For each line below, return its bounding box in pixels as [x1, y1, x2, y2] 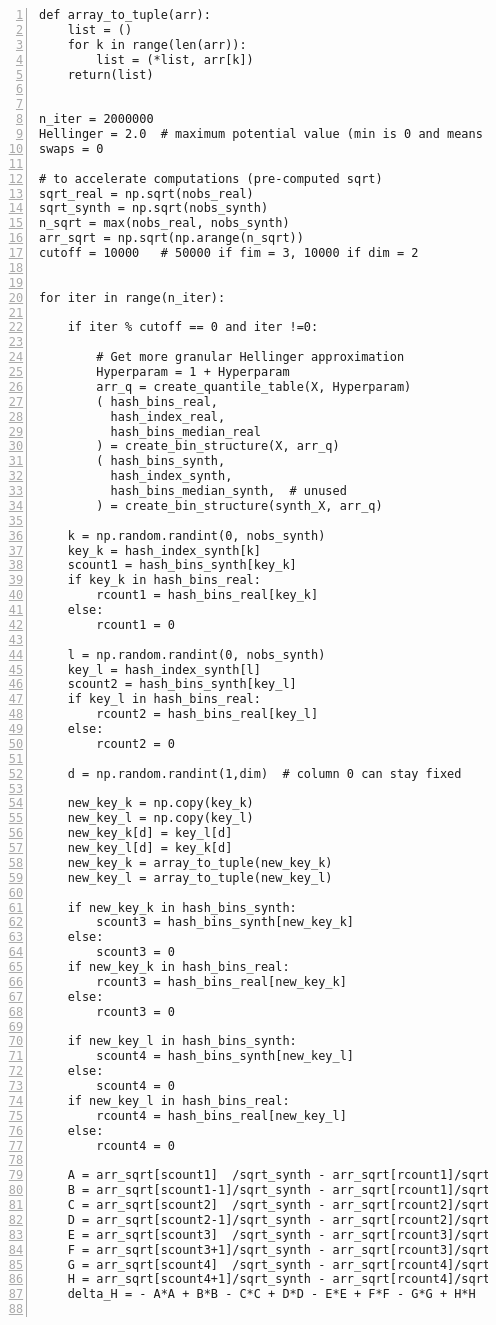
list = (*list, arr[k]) [96, 52, 254, 67]
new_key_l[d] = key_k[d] [67, 841, 233, 855]
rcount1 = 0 [96, 617, 176, 632]
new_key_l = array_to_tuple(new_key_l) [67, 870, 333, 885]
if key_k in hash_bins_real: [67, 573, 261, 588]
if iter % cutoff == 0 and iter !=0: [67, 320, 319, 335]
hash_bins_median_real [110, 424, 261, 439]
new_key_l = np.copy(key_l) [67, 811, 254, 826]
